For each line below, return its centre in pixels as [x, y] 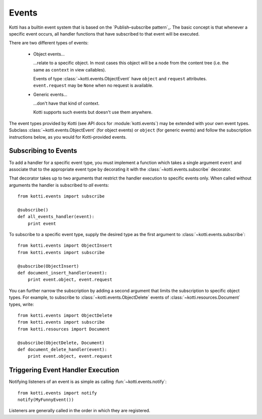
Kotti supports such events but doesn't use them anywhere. [93, 112]
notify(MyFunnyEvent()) [46, 400]
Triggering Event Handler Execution [64, 370]
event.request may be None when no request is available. [93, 86]
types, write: [21, 304]
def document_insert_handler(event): [63, 273]
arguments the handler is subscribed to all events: [59, 185]
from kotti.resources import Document [64, 329]
